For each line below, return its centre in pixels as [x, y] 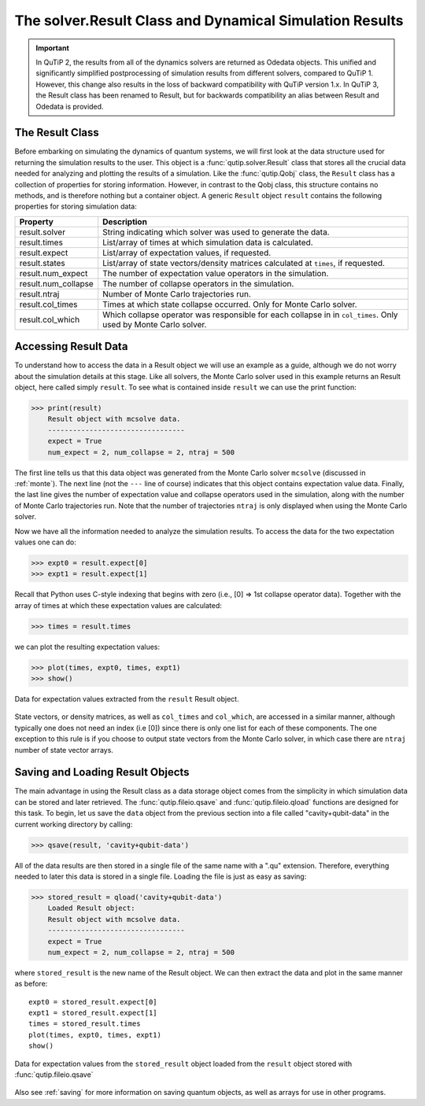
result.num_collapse [56, 283]
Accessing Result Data [71, 347]
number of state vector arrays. [64, 750]
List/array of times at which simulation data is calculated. [208, 242]
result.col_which [50, 319]
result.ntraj [39, 293]
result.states [42, 263]
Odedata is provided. [70, 106]
